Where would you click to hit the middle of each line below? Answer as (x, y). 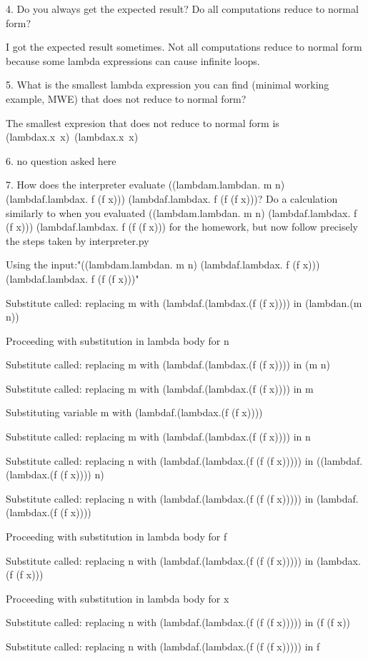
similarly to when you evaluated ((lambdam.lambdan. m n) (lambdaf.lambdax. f (181, 212)
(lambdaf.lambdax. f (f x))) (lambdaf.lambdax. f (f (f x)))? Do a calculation (172, 198)
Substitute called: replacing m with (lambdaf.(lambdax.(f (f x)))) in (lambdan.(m (184, 302)
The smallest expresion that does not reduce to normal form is (143, 122)
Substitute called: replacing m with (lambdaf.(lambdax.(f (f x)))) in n (158, 437)
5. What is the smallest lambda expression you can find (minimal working (168, 85)
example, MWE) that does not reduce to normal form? (126, 98)
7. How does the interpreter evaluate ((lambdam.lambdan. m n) (145, 185)
